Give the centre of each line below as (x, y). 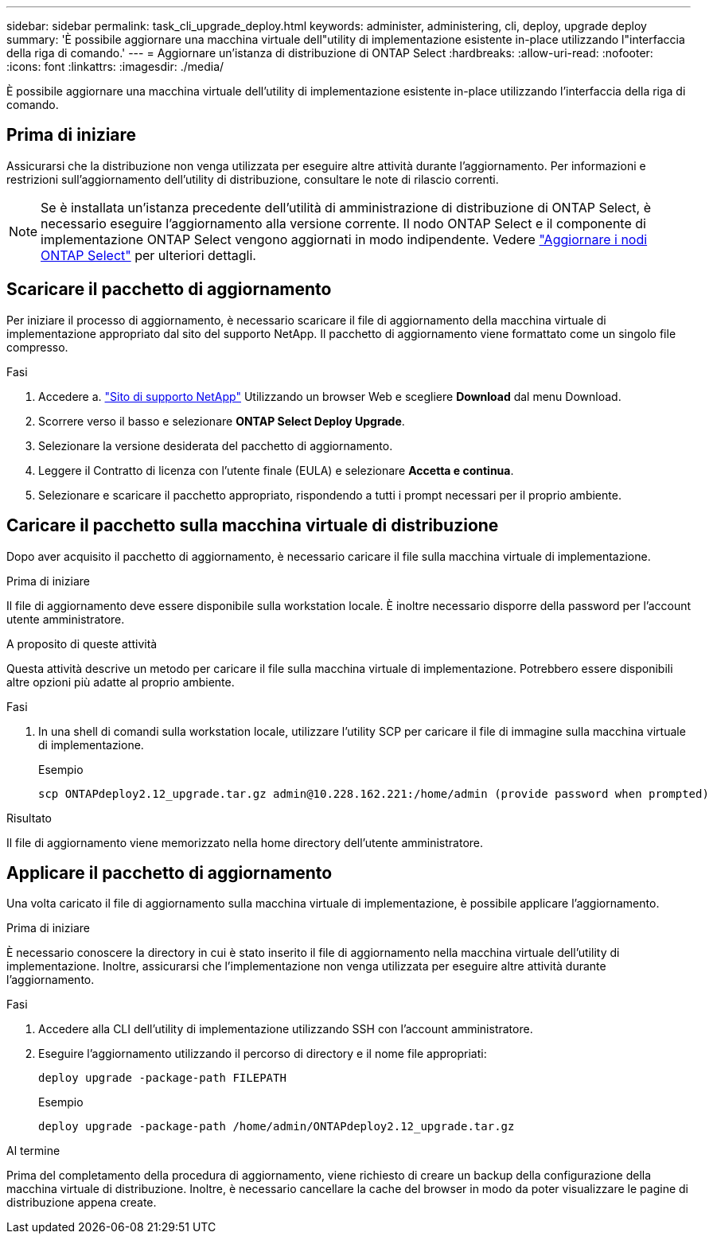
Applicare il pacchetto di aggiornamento (169, 873)
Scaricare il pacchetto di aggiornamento (169, 290)
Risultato (29, 818)
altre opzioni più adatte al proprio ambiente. (121, 682)
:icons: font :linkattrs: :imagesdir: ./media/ (115, 66)
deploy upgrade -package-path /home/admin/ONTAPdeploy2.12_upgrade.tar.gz (277, 1127)
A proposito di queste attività (82, 643)
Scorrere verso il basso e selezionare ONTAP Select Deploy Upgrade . (222, 421)
